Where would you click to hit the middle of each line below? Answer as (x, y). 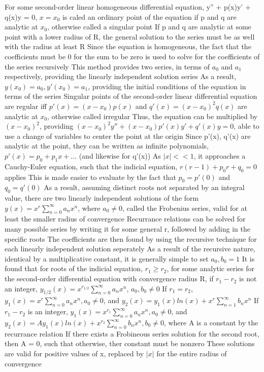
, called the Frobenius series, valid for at (185, 208)
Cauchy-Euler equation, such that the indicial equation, (91, 166)
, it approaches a (220, 155)
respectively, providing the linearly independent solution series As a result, (121, 76)
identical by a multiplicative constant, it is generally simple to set (107, 258)
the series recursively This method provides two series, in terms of (107, 66)
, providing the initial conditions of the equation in (167, 86)
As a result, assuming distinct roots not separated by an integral (144, 187)
